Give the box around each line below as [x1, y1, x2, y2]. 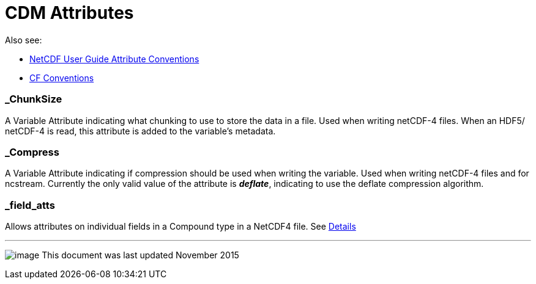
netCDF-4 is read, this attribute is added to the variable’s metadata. [5, 125, 276, 136]
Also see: [5, 34, 42, 45]
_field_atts [5, 198, 55, 211]
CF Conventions [29, 72, 94, 83]
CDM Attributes [5, 2, 134, 23]
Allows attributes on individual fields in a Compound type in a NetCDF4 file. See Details [5, 221, 356, 231]
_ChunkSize [5, 93, 62, 106]
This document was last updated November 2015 [42, 250, 239, 260]
